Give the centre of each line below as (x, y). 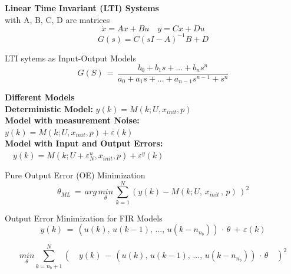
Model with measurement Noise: (72, 120)
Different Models (40, 97)
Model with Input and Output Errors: (84, 143)
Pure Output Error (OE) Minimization (75, 175)
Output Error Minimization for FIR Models (84, 218)
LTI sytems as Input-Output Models (70, 58)
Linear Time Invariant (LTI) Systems (82, 8)
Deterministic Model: (49, 108)
